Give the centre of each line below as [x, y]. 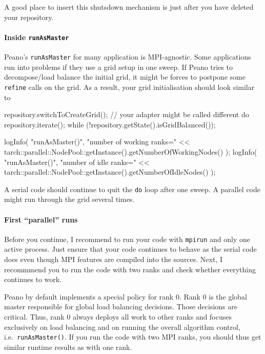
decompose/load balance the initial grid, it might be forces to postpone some [125, 77]
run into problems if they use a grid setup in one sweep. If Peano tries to [118, 67]
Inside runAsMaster [37, 37]
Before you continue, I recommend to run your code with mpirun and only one [127, 239]
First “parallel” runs [41, 219]
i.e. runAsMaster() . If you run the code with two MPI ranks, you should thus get [133, 337]
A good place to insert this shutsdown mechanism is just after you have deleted [129, 7]
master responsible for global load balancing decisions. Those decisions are [121, 306]
